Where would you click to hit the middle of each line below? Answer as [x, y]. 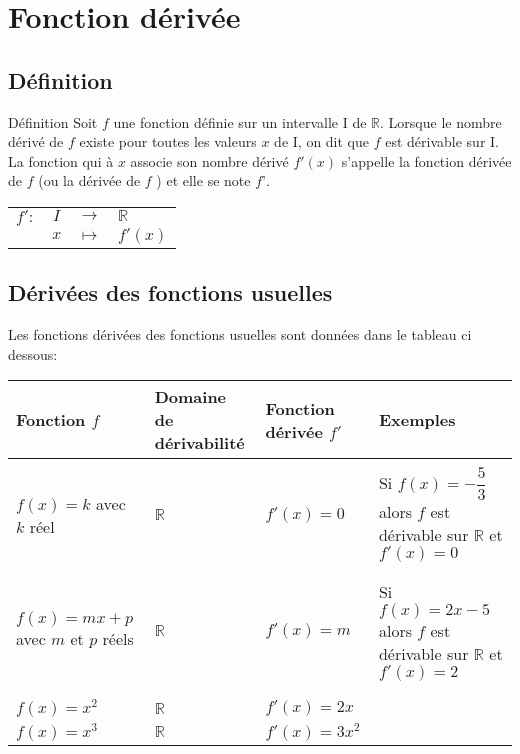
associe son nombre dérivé [209, 160]
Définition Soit [53, 121]
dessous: [33, 353]
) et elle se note [203, 180]
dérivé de [36, 141]
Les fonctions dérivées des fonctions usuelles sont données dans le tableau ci [240, 334]
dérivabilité [199, 443]
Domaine [190, 397]
